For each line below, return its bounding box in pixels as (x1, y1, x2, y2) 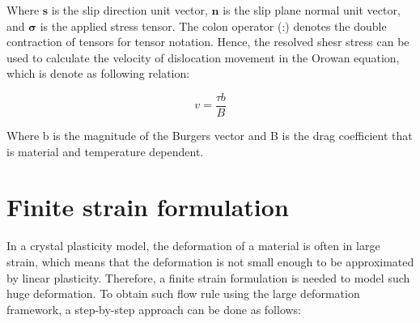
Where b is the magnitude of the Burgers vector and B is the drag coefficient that (6, 127, 413, 144)
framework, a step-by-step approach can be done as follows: (6, 300, 302, 317)
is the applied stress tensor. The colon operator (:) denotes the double (40, 17, 387, 34)
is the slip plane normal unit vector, (223, 2, 401, 18)
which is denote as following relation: (6, 65, 190, 82)
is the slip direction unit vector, (51, 2, 208, 18)
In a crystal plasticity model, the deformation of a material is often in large (6, 237, 380, 254)
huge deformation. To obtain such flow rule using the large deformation (6, 285, 360, 302)
